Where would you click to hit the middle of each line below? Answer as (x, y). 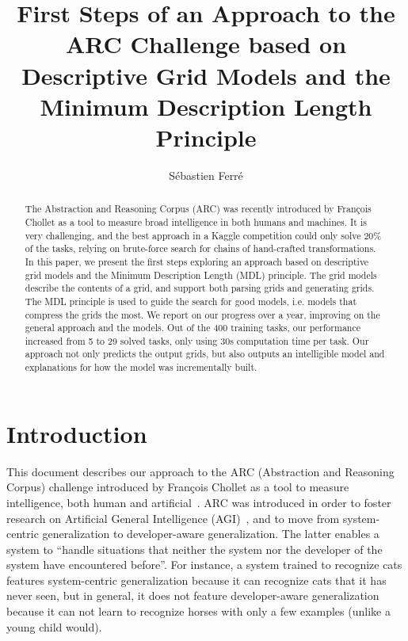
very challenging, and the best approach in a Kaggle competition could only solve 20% (203, 235)
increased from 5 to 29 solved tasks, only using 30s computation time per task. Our (197, 340)
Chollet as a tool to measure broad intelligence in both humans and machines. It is (196, 221)
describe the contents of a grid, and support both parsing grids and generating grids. (200, 288)
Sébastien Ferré (206, 175)
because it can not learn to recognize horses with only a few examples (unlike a (198, 611)
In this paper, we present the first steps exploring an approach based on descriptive (197, 261)
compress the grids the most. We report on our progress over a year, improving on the (202, 314)
